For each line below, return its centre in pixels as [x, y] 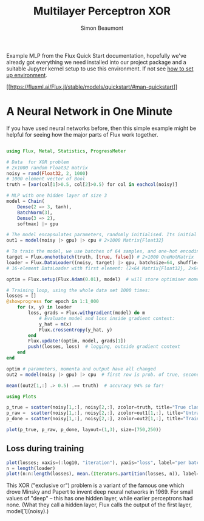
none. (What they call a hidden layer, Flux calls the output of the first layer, [99, 505]
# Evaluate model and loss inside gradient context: [107, 318]
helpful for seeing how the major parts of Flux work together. [82, 134]
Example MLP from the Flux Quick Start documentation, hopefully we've [97, 55]
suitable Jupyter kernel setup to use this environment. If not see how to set [100, 69]
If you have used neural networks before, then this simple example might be [101, 128]
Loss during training [45, 448]
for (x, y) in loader [44, 307]
